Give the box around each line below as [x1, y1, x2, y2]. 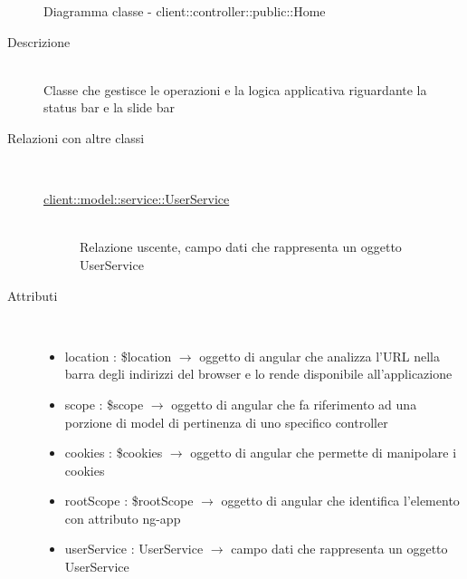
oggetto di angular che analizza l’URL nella [199, 346, 440, 365]
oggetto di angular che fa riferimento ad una [171, 394, 417, 413]
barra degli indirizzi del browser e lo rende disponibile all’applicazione [64, 364, 453, 383]
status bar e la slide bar [43, 98, 175, 117]
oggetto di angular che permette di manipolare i [190, 443, 457, 462]
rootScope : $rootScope [64, 491, 194, 510]
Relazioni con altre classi [7, 128, 145, 147]
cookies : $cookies [64, 443, 163, 462]
